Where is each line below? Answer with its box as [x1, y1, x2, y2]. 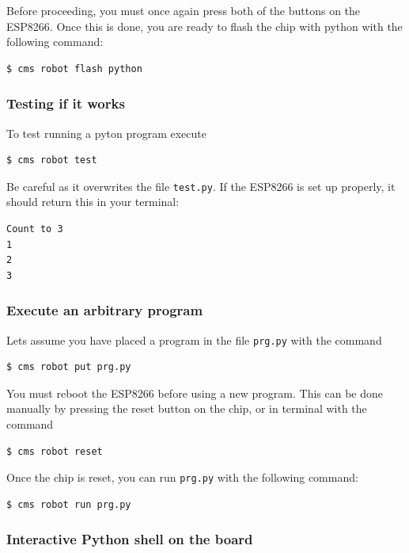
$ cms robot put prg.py [6, 361, 131, 373]
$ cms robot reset [6, 445, 103, 457]
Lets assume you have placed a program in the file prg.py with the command [6, 331, 382, 348]
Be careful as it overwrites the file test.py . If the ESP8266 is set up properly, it [6, 177, 396, 194]
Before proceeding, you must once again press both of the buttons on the [6, 2, 361, 18]
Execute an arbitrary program [6, 300, 203, 320]
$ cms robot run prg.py [6, 498, 131, 510]
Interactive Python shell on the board [6, 529, 253, 549]
